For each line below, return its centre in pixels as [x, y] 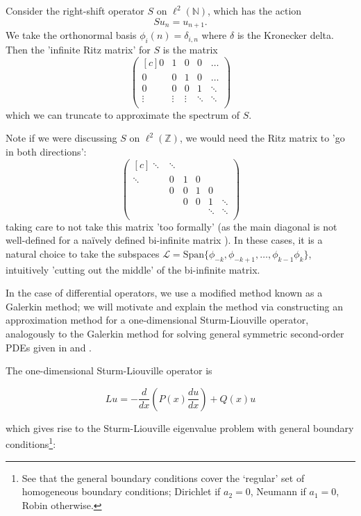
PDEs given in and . [49, 347]
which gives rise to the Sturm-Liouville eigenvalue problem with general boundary [180, 427]
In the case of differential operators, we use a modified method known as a [164, 293]
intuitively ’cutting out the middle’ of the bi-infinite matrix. [133, 269]
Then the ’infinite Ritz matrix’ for [78, 49]
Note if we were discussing [61, 138]
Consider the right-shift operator [75, 10]
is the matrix [190, 49]
